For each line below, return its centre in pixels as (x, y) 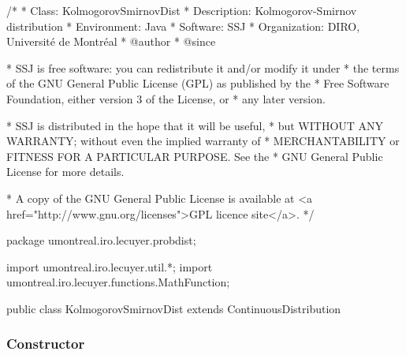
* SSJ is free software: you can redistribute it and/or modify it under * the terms (203, 67)
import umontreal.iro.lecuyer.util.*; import (110, 266)
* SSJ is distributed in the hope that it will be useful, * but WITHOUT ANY (195, 125)
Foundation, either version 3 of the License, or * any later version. (166, 98)
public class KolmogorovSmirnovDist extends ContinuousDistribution (174, 308)
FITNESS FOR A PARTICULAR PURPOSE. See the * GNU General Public (195, 156)
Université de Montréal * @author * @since (111, 41)
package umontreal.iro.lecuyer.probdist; (101, 240)
